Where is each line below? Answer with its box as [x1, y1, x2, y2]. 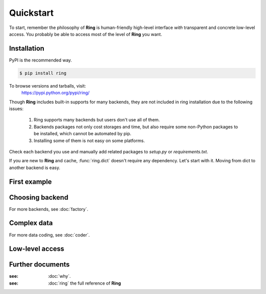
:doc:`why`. [48, 273, 71, 279]
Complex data [9, 219, 53, 227]
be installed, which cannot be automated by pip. [33, 131, 132, 137]
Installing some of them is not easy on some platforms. [33, 138, 145, 144]
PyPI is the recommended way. [9, 57, 72, 63]
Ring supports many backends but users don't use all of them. [33, 117, 160, 123]
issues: [9, 106, 24, 112]
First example [9, 177, 52, 186]
